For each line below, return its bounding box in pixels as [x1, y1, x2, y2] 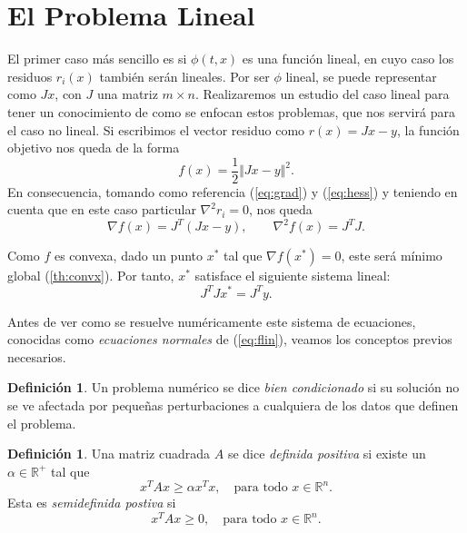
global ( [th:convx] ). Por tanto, [7, 266, 174, 285]
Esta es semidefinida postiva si [7, 493, 176, 512]
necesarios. [7, 347, 66, 366]
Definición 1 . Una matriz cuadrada [7, 444, 211, 463]
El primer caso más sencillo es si [7, 49, 187, 68]
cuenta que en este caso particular [7, 200, 196, 219]
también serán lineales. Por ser [99, 66, 270, 85]
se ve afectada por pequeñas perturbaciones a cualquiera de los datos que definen [7, 395, 459, 414]
